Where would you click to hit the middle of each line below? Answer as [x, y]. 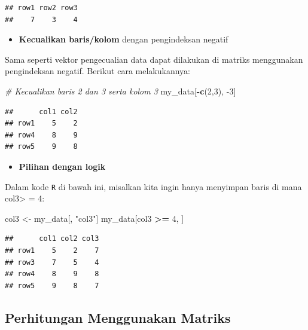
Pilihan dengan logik [62, 166]
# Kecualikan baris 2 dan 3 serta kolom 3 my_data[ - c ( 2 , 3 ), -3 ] [121, 91]
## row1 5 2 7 [52, 250]
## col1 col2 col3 [52, 239]
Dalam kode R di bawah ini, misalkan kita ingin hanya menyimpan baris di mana [153, 186]
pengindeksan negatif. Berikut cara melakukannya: [97, 71]
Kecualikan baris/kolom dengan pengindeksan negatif [123, 39]
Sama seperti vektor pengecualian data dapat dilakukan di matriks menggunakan [154, 59]
